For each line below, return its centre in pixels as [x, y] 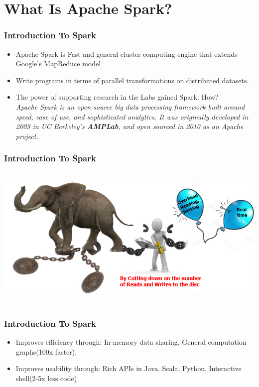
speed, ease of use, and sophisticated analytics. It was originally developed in [132, 116]
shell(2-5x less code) [46, 378]
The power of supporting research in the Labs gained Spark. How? [117, 97]
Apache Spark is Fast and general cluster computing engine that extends [127, 54]
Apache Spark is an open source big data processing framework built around [130, 106]
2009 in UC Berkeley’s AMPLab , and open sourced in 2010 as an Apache [129, 126]
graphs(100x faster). [46, 351]
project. [27, 136]
